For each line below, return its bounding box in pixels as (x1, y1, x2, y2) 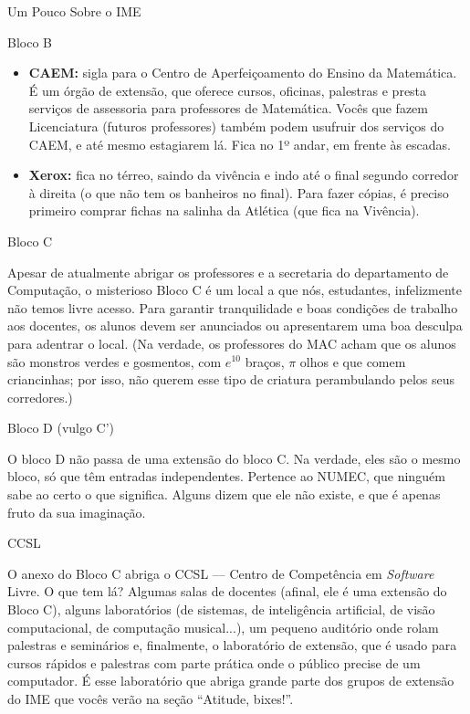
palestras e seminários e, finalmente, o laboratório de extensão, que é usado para (7, 635, 457, 655)
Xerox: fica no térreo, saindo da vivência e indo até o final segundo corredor (28, 165, 459, 184)
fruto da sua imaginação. (7, 502, 146, 521)
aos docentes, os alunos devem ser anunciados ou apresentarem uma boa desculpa (7, 316, 463, 335)
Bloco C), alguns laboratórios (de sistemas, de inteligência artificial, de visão (7, 600, 435, 619)
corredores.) (7, 387, 73, 406)
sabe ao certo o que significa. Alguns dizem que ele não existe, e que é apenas (7, 485, 441, 504)
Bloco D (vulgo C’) (7, 418, 115, 437)
